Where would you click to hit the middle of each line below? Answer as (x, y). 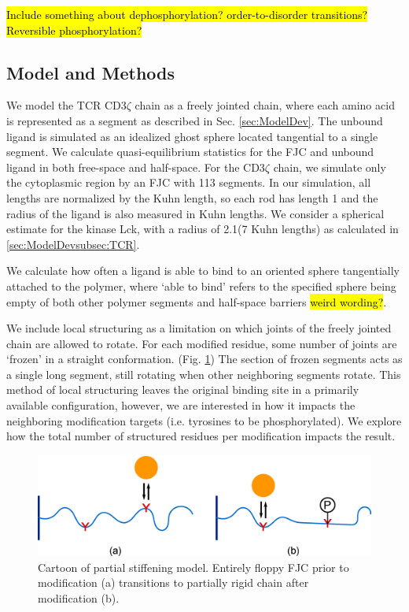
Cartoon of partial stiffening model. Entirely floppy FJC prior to (193, 567)
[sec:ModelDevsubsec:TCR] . (73, 244)
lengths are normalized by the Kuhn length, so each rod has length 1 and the (192, 197)
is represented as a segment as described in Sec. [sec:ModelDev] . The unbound (195, 120)
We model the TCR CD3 (66, 105)
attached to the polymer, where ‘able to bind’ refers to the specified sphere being (201, 286)
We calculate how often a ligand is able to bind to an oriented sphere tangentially (203, 271)
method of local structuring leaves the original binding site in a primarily (183, 389)
